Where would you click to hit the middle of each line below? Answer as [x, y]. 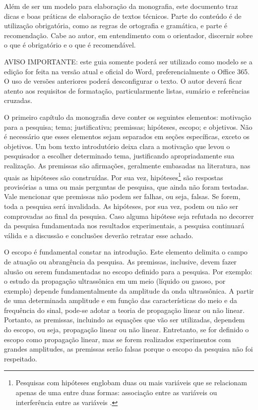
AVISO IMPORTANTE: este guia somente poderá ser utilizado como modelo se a [128, 61]
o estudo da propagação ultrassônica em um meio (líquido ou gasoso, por [115, 281]
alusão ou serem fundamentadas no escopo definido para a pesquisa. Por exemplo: [128, 271]
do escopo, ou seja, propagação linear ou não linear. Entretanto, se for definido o [127, 330]
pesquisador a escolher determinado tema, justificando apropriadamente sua [119, 156]
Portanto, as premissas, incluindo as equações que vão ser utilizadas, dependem [125, 320]
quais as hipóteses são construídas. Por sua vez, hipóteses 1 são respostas [114, 176]
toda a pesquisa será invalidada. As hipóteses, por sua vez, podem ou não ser [121, 206]
